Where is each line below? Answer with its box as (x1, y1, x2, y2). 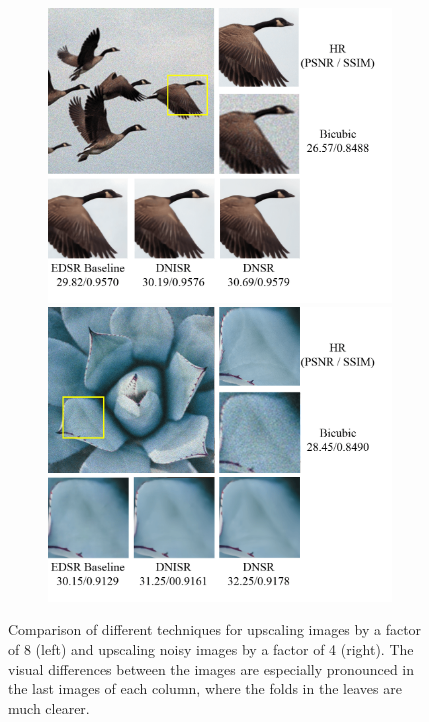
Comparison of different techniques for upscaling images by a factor (8, 619, 422, 640)
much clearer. (8, 697, 90, 718)
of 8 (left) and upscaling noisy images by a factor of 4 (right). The (8, 639, 414, 659)
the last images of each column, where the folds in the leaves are (8, 678, 402, 699)
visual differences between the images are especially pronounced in (8, 658, 414, 679)
